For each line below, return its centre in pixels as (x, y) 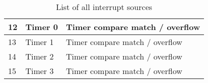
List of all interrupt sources (104, 7)
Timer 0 (42, 27)
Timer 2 (40, 56)
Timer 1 (40, 42)
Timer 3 (40, 71)
